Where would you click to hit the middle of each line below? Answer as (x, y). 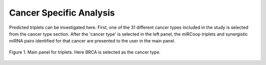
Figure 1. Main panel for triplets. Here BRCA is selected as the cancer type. (85, 52)
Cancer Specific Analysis (62, 13)
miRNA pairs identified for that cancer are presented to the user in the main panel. (92, 41)
